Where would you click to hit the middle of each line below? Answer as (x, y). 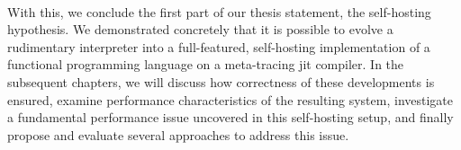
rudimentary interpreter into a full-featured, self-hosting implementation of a (219, 46)
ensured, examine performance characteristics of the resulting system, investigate (230, 99)
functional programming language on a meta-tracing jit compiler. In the (206, 64)
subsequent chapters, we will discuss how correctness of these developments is (221, 81)
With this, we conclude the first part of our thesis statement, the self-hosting (219, 11)
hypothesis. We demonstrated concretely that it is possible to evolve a (200, 29)
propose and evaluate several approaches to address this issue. (178, 134)
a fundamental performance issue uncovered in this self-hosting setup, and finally (230, 117)
